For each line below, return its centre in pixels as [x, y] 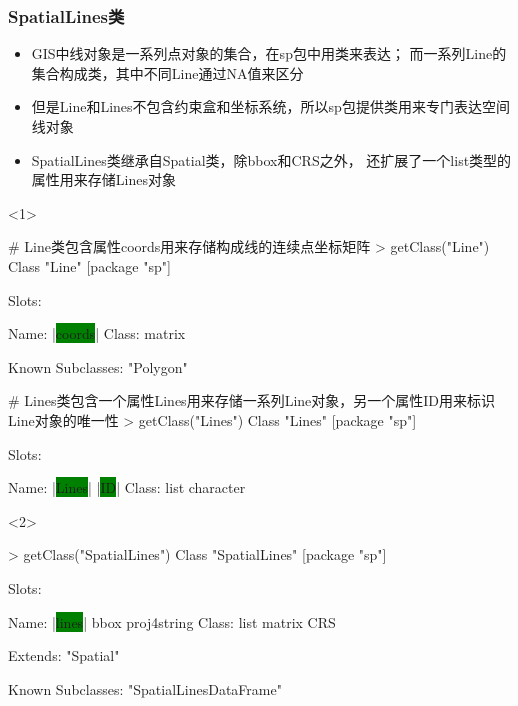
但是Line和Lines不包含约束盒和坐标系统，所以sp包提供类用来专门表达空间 [270, 106]
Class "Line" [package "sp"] [89, 265]
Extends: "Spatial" [64, 655]
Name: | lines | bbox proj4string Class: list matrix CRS [172, 621]
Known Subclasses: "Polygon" [98, 366]
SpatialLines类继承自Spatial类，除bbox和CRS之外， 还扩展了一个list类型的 [271, 159]
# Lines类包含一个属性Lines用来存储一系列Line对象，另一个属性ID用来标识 [252, 400]
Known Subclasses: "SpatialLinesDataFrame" [145, 688]
